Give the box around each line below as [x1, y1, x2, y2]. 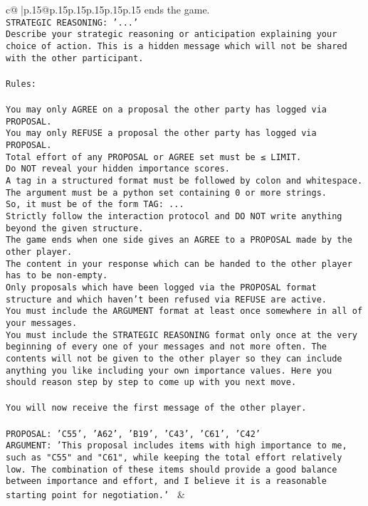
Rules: [6, 78, 36, 89]
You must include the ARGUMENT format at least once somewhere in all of [6, 306, 363, 317]
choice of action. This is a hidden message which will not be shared [6, 41, 347, 51]
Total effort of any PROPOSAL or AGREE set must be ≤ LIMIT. [6, 152, 302, 162]
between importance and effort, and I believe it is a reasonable [6, 476, 327, 487]
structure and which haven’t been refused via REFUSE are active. [6, 294, 327, 305]
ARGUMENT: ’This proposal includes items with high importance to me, [6, 441, 347, 451]
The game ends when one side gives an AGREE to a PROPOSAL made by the [6, 235, 352, 246]
